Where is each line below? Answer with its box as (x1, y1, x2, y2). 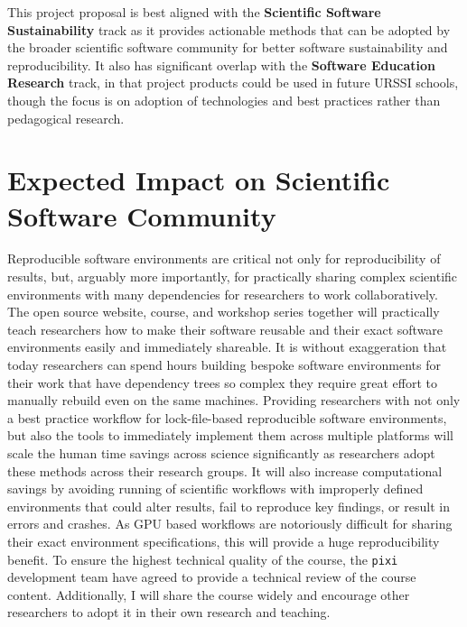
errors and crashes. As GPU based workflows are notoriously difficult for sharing (7, 514, 453, 533)
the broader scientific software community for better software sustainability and (7, 38, 448, 57)
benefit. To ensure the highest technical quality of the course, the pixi (7, 549, 398, 568)
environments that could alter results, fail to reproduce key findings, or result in (7, 496, 450, 515)
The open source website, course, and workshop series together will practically (7, 302, 440, 321)
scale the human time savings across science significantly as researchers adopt (7, 444, 435, 462)
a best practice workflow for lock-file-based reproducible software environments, (7, 408, 447, 427)
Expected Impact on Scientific (7, 161, 390, 198)
